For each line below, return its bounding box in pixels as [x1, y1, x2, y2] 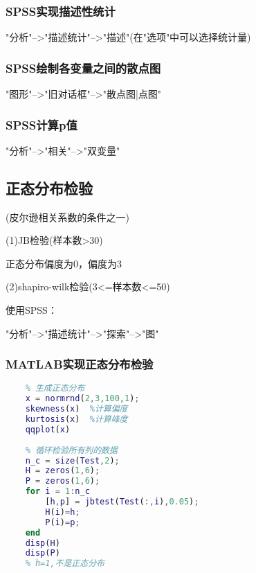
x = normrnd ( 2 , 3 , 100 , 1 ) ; [25, 394, 140, 404]
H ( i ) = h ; [45, 506, 80, 517]
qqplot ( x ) [25, 424, 71, 434]
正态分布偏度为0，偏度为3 [6, 256, 122, 270]
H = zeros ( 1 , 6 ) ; [25, 466, 100, 476]
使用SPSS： [6, 303, 57, 317]
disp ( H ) [25, 538, 60, 548]
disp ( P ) [25, 548, 60, 558]
